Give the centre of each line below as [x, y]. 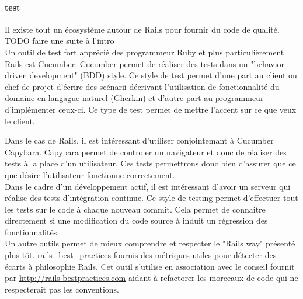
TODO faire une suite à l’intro [60, 41]
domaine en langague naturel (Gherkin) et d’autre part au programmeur [134, 98]
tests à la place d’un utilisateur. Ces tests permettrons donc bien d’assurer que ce [150, 163]
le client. [20, 121]
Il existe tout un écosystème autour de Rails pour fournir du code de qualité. [142, 29]
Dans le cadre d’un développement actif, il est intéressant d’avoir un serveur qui [148, 186]
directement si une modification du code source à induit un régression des [136, 220]
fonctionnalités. [32, 232]
